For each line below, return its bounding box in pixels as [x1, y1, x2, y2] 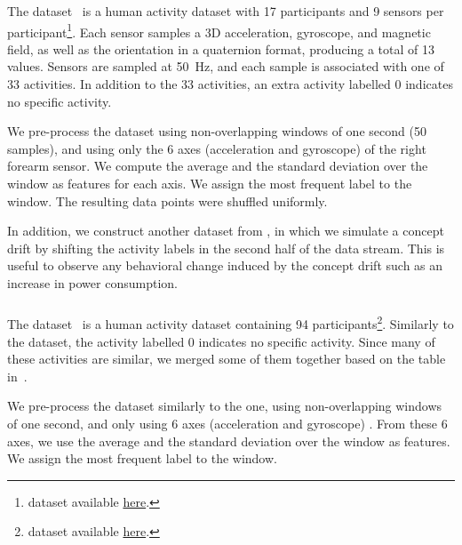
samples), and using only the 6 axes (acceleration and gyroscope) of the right [7, 139, 426, 157]
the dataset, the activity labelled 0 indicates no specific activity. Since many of [7, 332, 435, 350]
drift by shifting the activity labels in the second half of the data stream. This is [7, 238, 445, 257]
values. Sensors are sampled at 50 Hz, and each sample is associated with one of [7, 57, 444, 76]
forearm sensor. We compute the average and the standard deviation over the [7, 156, 428, 175]
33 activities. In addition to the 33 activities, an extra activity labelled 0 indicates [7, 74, 453, 92]
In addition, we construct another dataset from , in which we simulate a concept [7, 221, 444, 240]
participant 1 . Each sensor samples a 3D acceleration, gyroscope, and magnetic [7, 20, 431, 41]
